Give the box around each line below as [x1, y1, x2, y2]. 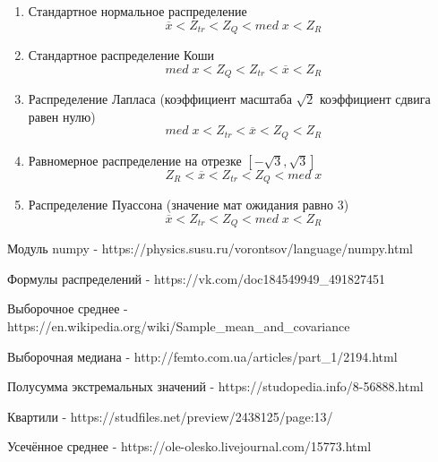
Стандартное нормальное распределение [28, 2, 247, 20]
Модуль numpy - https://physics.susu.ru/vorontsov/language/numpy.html [7, 239, 413, 258]
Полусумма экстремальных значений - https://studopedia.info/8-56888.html [7, 377, 424, 396]
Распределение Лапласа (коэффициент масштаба [28, 90, 292, 108]
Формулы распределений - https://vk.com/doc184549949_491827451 [7, 269, 386, 287]
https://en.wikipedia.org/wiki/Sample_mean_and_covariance [7, 317, 350, 336]
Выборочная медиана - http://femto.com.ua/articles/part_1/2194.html [7, 346, 398, 365]
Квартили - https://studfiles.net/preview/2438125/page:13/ [7, 406, 333, 425]
